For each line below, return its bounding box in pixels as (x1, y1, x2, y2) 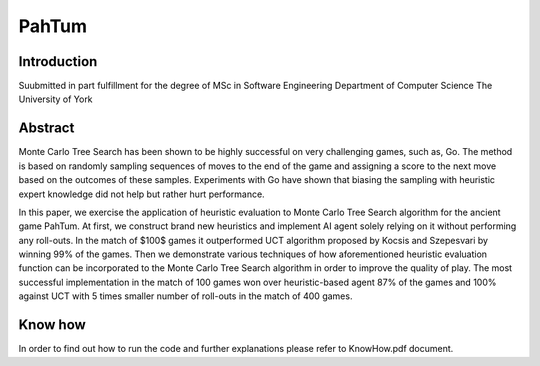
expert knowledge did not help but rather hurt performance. (18, 188, 265, 200)
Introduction (18, 53, 98, 70)
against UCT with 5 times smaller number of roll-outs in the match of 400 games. (18, 290, 353, 302)
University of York (18, 93, 94, 105)
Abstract (18, 120, 75, 137)
